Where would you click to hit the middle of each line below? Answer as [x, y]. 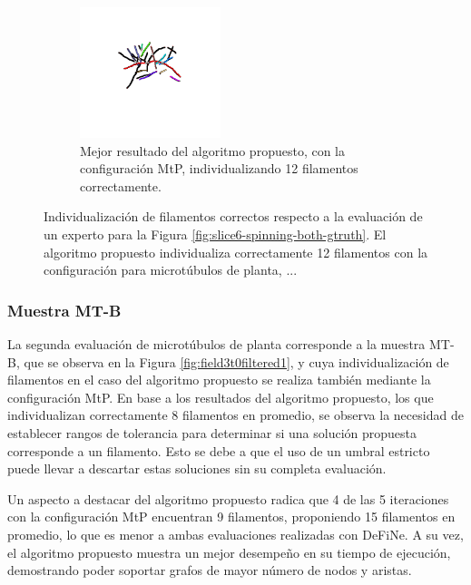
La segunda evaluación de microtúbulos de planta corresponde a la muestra [216, 343]
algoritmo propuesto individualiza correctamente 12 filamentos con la [236, 252]
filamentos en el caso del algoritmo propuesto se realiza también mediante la [219, 380]
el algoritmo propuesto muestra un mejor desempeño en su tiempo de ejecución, [229, 552]
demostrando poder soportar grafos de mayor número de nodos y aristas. [210, 570]
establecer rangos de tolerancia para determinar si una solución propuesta [212, 432]
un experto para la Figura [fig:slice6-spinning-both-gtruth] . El [215, 234]
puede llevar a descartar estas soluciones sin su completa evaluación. [197, 468]
